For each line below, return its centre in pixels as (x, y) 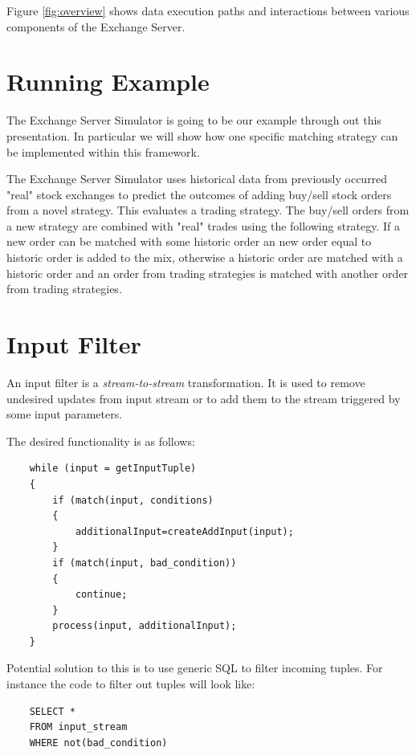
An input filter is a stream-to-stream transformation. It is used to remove (186, 382)
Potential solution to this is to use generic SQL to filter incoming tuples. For (195, 668)
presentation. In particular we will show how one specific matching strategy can (202, 135)
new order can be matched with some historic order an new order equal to (189, 241)
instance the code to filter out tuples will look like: (131, 684)
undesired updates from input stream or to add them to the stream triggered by (204, 398)
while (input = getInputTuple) (113, 469)
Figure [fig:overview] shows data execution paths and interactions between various (208, 10)
